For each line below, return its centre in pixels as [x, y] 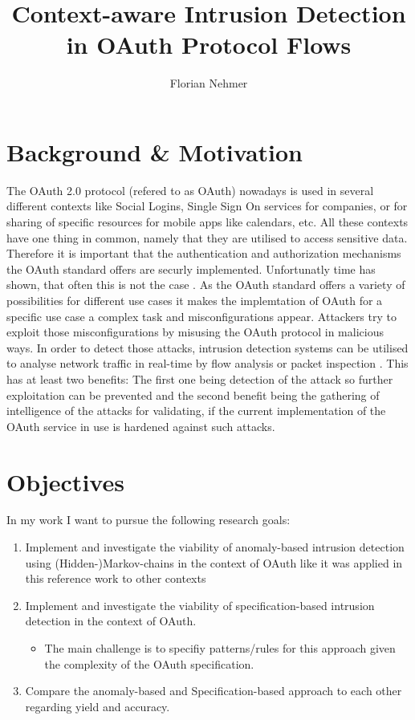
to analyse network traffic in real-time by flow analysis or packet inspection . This [207, 363]
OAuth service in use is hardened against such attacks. [141, 426]
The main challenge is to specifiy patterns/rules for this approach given [220, 648]
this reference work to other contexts [116, 578]
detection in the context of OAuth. [111, 621]
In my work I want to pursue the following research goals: [149, 520]
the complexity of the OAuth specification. [149, 663]
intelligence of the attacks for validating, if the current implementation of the [196, 411]
